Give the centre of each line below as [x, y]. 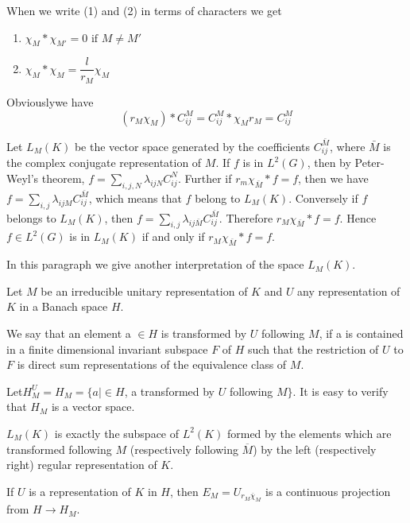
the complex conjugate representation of [104, 163]
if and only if [173, 236]
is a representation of [80, 491]
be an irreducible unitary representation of [144, 291]
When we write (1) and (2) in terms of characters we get [144, 10]
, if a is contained [361, 333]
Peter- [369, 163]
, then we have [333, 178]
